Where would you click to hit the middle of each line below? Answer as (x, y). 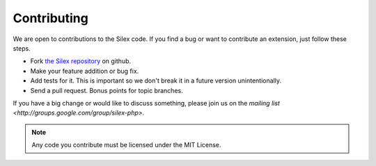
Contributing (50, 18)
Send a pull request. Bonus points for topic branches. (107, 90)
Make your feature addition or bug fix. (85, 71)
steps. (22, 48)
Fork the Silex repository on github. (81, 61)
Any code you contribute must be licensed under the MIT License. (126, 145)
